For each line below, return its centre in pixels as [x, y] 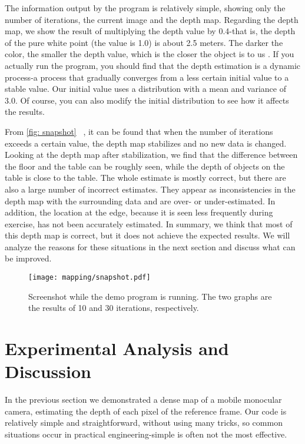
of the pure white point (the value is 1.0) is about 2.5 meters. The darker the [144, 42]
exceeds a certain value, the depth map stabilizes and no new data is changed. [146, 143]
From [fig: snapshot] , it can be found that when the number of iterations [139, 131]
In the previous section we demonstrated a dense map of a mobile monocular [143, 400]
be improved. [28, 258]
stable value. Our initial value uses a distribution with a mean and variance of [146, 89]
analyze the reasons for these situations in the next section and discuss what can [150, 246]
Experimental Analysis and [117, 348]
